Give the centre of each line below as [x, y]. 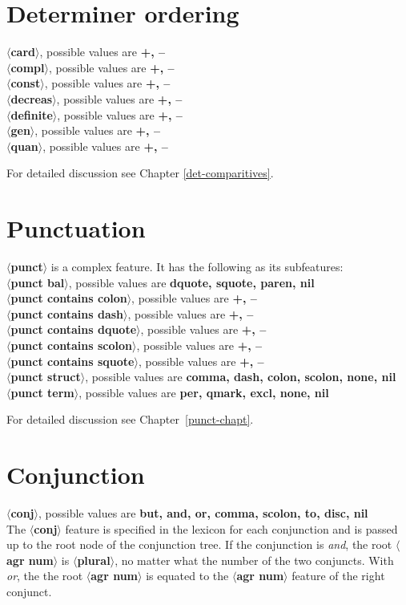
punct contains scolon [72, 345]
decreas [32, 98]
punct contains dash [67, 313]
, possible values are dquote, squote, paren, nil [191, 282]
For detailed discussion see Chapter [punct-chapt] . [130, 419]
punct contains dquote [74, 329]
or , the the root [45, 576]
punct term [42, 392]
